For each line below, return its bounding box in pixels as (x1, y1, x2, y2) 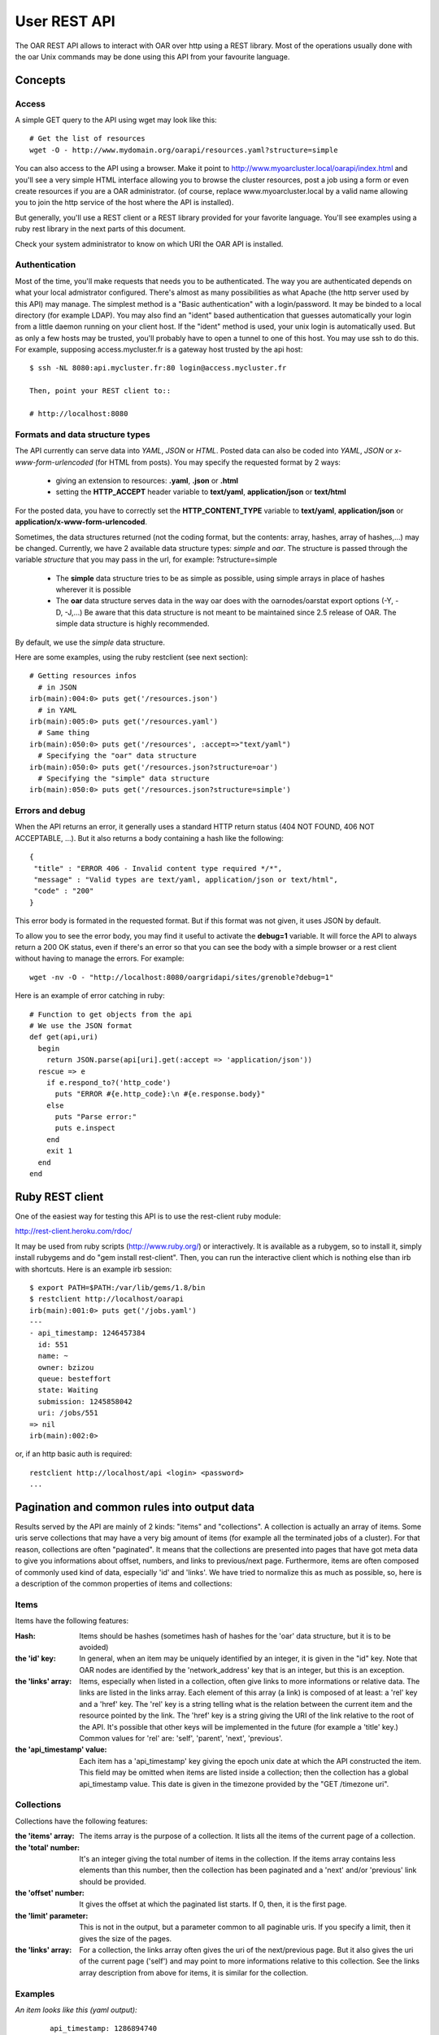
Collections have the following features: (15, 1816, 148, 1826)
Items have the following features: (15, 1616, 129, 1626)
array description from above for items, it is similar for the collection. (79, 1967, 309, 1977)
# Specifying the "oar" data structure (37, 751, 197, 760)
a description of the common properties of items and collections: (15, 1579, 233, 1588)
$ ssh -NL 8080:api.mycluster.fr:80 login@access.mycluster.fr (29, 363, 287, 373)
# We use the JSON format (29, 1021, 133, 1030)
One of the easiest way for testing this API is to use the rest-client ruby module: (15, 1211, 281, 1221)
